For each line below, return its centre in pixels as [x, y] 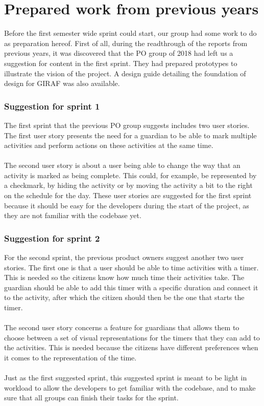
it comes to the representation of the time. [70, 357]
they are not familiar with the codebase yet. [73, 215]
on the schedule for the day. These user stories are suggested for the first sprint [128, 195]
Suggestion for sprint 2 [52, 238]
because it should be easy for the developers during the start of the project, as [127, 205]
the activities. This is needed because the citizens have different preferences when [131, 347]
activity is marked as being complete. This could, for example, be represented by [130, 175]
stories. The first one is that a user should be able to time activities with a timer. [131, 267]
